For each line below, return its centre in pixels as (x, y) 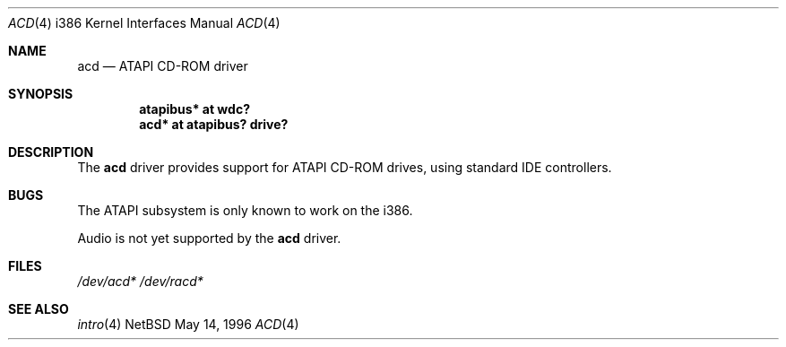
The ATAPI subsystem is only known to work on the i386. (245, 210)
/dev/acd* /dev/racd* (140, 281)
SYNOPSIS (41, 94)
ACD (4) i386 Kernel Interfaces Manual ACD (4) (144, 23)
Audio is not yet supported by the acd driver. (209, 238)
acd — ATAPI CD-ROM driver (163, 66)
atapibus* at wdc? (194, 109)
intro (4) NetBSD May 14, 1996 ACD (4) (188, 324)
